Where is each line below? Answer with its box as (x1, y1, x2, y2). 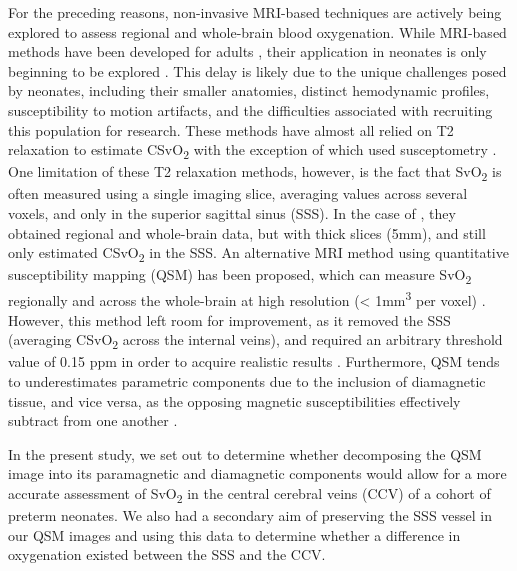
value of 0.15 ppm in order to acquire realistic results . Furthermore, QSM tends (8, 351, 500, 372)
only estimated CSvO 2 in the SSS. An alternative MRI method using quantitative (8, 242, 509, 265)
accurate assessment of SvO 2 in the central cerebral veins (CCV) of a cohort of (8, 482, 491, 506)
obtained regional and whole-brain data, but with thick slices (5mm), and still (8, 222, 486, 243)
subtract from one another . (8, 410, 178, 431)
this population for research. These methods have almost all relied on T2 (8, 119, 454, 140)
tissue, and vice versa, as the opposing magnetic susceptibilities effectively (8, 390, 461, 411)
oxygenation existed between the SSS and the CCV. (8, 544, 326, 565)
